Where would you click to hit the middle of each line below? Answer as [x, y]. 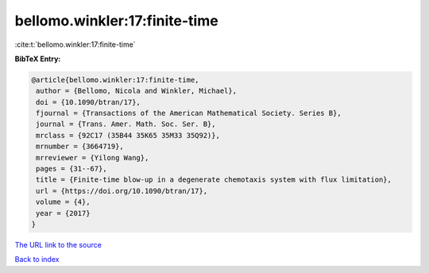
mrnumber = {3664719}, [80, 146]
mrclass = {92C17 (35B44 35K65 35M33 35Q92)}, [128, 135]
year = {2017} [63, 213]
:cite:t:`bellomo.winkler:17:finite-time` [75, 44]
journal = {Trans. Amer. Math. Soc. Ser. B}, [126, 124]
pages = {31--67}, [71, 169]
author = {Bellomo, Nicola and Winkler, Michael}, [137, 91]
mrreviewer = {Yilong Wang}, [93, 158]
